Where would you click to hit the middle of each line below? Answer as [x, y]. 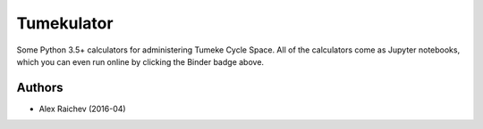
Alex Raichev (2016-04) [82, 109]
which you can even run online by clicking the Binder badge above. [140, 61]
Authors [40, 88]
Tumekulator [65, 23]
